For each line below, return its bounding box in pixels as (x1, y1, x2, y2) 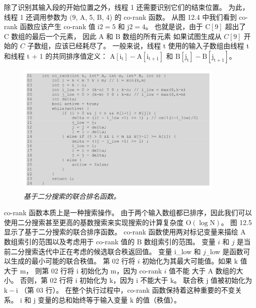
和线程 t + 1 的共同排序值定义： (4, 50, 108, 61)
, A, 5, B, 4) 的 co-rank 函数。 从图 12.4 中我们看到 (75, 11, 237, 22)
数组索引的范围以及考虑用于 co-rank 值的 (4, 236, 135, 247)
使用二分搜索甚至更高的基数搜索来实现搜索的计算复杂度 (4, 217, 183, 227)
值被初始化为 (210, 275, 252, 285)
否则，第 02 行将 (20, 275, 73, 285)
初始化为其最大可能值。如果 (142, 256, 232, 266)
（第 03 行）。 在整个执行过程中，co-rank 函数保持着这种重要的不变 (20, 285, 235, 295)
